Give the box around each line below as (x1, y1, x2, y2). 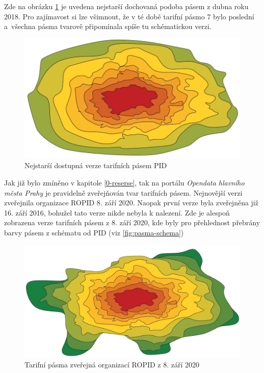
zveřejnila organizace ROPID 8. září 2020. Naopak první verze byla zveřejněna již (4, 197, 258, 208)
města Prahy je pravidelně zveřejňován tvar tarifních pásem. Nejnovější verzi (4, 187, 243, 198)
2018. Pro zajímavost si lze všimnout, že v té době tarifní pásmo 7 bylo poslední (4, 11, 254, 21)
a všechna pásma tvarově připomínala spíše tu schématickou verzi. (4, 21, 212, 32)
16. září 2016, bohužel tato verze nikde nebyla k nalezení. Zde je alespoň (4, 207, 230, 218)
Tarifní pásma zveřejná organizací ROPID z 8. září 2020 (24, 359, 200, 370)
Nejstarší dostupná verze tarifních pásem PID (24, 160, 167, 171)
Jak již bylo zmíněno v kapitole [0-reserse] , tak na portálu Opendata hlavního (4, 177, 245, 188)
